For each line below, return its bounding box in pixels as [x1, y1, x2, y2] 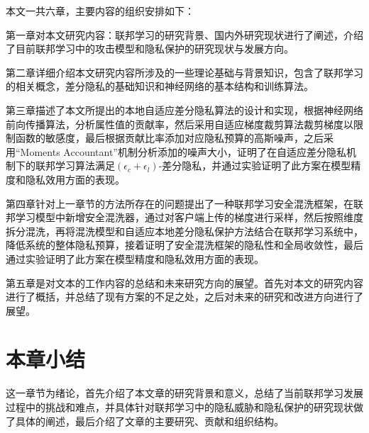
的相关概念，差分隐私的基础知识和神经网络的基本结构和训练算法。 [6, 79, 314, 94]
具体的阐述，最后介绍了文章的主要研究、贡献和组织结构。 [15, 413, 284, 428]
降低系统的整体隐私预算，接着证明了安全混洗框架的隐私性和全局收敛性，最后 [6, 237, 363, 252]
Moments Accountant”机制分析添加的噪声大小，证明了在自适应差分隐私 [20, 144, 346, 159]
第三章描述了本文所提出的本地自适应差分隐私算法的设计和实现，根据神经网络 [6, 102, 363, 117]
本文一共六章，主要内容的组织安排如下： [6, 4, 194, 18]
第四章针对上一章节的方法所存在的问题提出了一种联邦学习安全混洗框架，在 [6, 196, 353, 210]
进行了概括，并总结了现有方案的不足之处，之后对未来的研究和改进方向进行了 [6, 289, 363, 304]
